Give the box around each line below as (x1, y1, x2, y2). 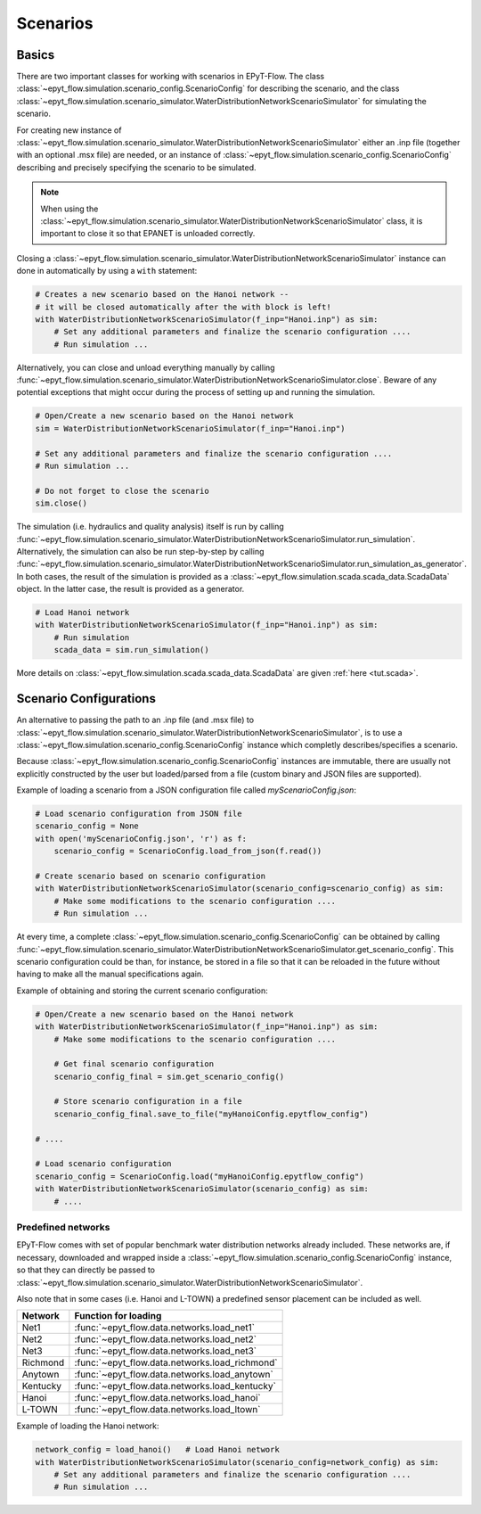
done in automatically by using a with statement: (16, 266, 198, 276)
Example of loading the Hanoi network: (16, 1420, 159, 1431)
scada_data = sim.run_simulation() (53, 645, 209, 655)
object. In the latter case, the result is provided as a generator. (16, 584, 245, 595)
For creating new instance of (16, 125, 122, 136)
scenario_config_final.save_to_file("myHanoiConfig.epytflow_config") (53, 1108, 370, 1119)
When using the (40, 203, 99, 214)
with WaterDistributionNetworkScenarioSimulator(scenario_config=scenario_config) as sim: (35, 884, 444, 893)
